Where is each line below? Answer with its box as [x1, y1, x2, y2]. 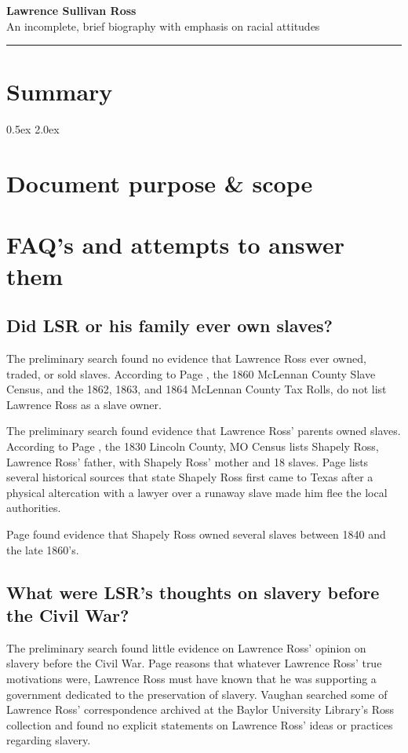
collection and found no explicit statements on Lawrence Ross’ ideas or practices [6, 716, 393, 733]
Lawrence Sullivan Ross [6, 2, 137, 18]
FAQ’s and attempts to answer [6, 228, 344, 261]
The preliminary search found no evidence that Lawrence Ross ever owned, [6, 350, 366, 367]
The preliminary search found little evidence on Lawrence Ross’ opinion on [6, 639, 366, 656]
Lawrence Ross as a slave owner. [6, 396, 162, 412]
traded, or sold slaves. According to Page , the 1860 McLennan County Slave [6, 365, 376, 382]
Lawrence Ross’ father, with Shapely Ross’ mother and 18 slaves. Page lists [6, 453, 369, 470]
